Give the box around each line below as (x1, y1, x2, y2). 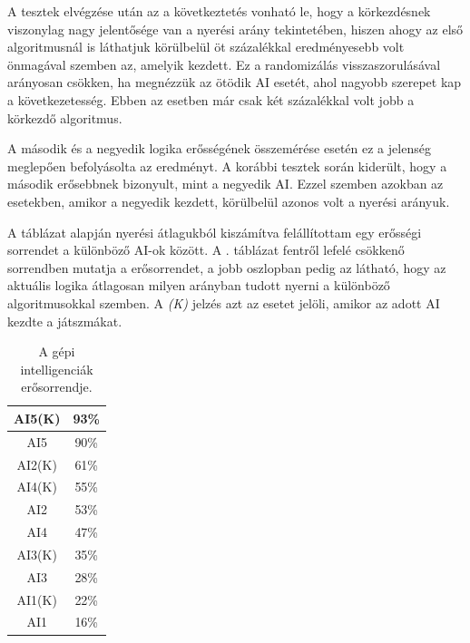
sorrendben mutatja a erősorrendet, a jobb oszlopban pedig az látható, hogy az (7, 258, 446, 277)
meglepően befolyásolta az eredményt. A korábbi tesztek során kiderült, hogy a (7, 156, 447, 175)
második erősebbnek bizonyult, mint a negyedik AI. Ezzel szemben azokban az (7, 174, 444, 193)
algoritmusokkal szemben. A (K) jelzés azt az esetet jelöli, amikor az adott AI (7, 293, 440, 312)
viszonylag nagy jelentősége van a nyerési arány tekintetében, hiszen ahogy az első (7, 19, 464, 38)
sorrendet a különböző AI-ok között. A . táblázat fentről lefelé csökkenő (7, 240, 405, 259)
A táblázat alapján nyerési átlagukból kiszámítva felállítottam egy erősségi (7, 222, 422, 241)
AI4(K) (16, 477, 57, 496)
